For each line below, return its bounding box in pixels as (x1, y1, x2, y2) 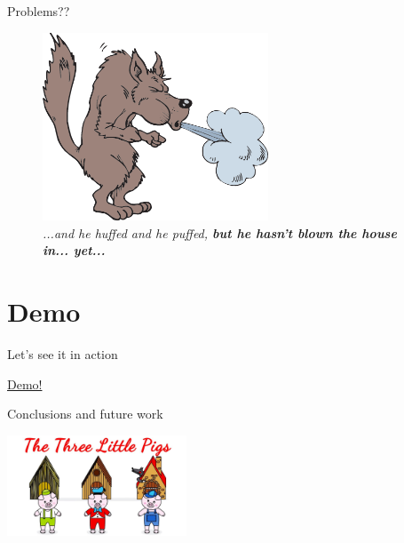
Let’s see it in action (7, 344, 118, 363)
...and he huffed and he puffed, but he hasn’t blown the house (43, 223, 397, 242)
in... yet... (43, 241, 106, 260)
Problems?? (7, 2, 70, 20)
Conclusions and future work (7, 404, 163, 423)
